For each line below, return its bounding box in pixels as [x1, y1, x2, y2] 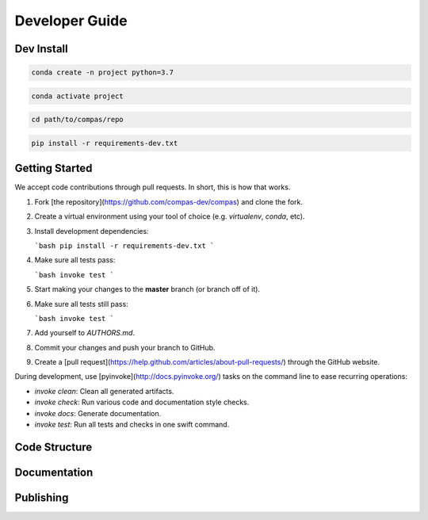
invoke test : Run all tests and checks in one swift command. [34, 420, 230, 430]
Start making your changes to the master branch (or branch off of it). [34, 285, 261, 294]
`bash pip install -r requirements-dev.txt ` [34, 241, 215, 250]
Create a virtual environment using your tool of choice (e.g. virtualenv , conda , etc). [34, 212, 305, 221]
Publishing [14, 491, 69, 504]
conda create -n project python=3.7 [31, 68, 174, 77]
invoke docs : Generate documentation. [34, 408, 162, 418]
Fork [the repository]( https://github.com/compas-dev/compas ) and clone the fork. [34, 197, 304, 206]
